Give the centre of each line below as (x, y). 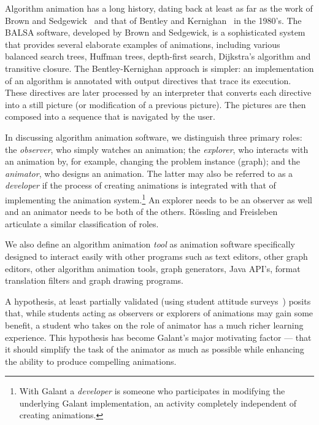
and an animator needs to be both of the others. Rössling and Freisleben (141, 212)
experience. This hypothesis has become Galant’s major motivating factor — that (158, 337)
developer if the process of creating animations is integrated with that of (140, 185)
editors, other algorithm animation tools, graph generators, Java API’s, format (153, 268)
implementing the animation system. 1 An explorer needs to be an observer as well (159, 198)
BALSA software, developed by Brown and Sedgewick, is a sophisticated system (155, 32)
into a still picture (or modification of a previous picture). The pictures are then (156, 104)
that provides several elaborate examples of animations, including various (143, 44)
